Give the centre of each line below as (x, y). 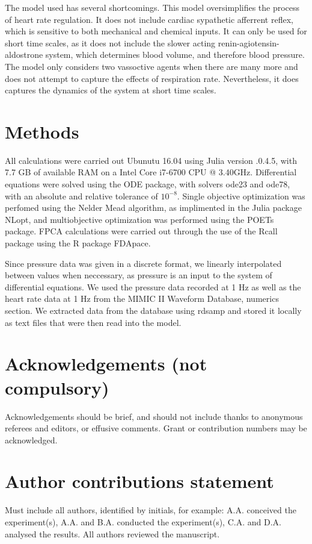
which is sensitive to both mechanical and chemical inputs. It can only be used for (156, 31)
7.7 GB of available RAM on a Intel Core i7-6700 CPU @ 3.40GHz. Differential (151, 172)
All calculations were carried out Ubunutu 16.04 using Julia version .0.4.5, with (151, 160)
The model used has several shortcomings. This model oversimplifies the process (152, 7)
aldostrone (24, 55)
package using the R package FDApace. (78, 243)
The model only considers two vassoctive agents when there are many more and (151, 66)
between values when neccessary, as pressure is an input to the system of (139, 275)
